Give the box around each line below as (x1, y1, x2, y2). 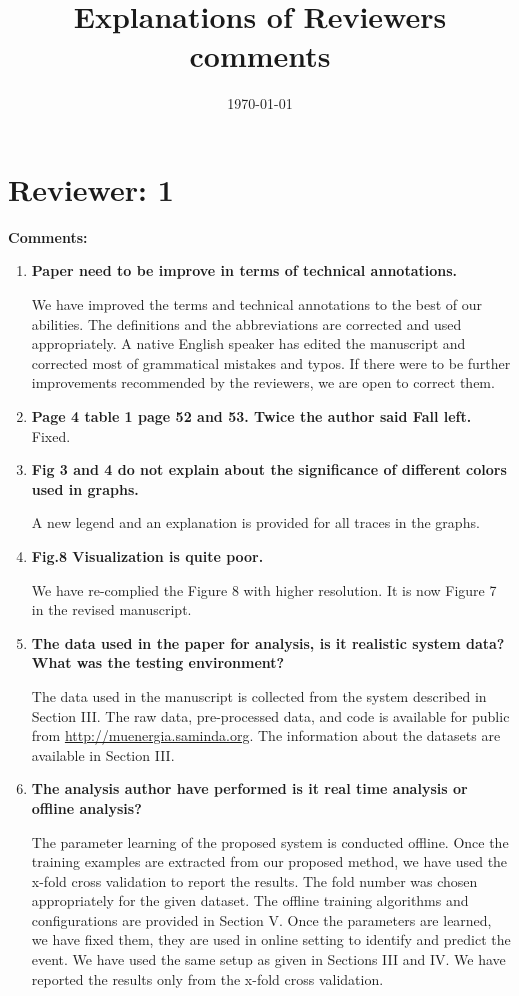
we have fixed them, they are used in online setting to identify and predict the (31, 929, 511, 950)
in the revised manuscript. (31, 599, 192, 620)
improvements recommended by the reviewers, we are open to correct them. (31, 372, 495, 393)
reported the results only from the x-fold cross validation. (31, 968, 384, 989)
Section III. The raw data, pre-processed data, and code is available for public (31, 705, 510, 726)
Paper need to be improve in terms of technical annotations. (31, 260, 458, 281)
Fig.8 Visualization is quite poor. (31, 545, 264, 566)
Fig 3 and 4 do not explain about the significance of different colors (31, 459, 507, 480)
